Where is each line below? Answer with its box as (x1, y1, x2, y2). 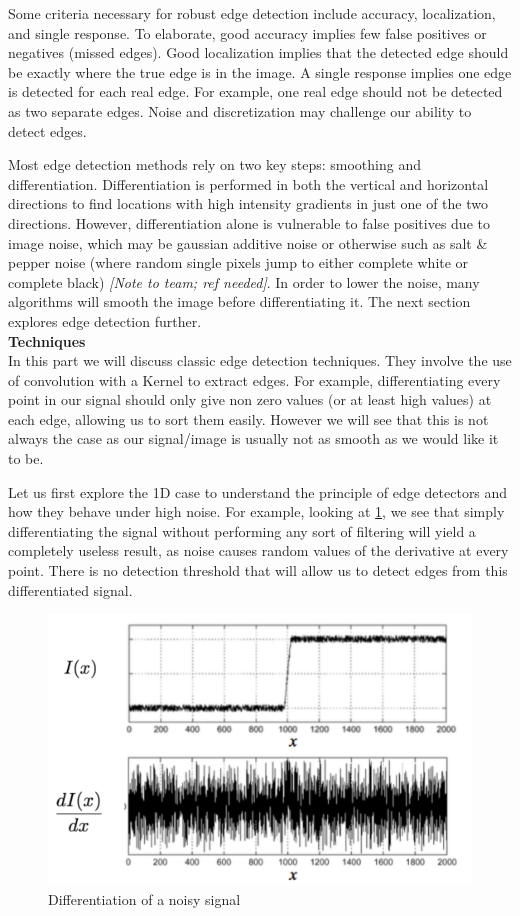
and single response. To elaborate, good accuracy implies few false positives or (8, 22, 487, 43)
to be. (8, 448, 44, 469)
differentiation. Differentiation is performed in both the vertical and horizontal (8, 173, 489, 194)
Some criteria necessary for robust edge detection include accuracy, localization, (8, 3, 496, 23)
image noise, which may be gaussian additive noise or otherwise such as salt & (8, 232, 488, 253)
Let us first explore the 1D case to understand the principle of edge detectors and (8, 481, 508, 502)
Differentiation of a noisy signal (48, 888, 241, 909)
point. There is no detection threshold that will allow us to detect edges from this (8, 560, 508, 581)
